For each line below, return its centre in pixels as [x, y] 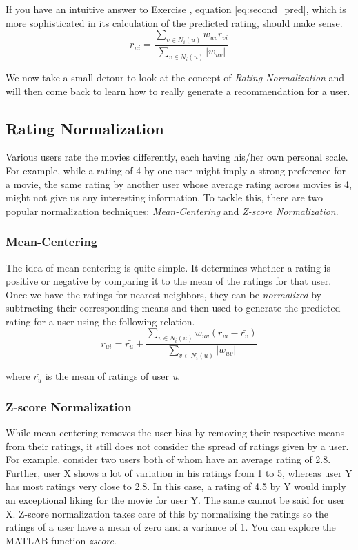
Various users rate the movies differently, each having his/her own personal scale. [177, 157]
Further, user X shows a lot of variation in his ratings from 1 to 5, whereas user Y [179, 472]
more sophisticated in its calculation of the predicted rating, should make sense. [174, 22]
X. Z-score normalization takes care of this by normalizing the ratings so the [167, 513]
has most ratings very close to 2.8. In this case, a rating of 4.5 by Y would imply [176, 486]
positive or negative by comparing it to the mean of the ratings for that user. [169, 281]
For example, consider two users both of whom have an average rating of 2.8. [168, 459]
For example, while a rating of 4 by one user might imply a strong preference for [176, 170]
